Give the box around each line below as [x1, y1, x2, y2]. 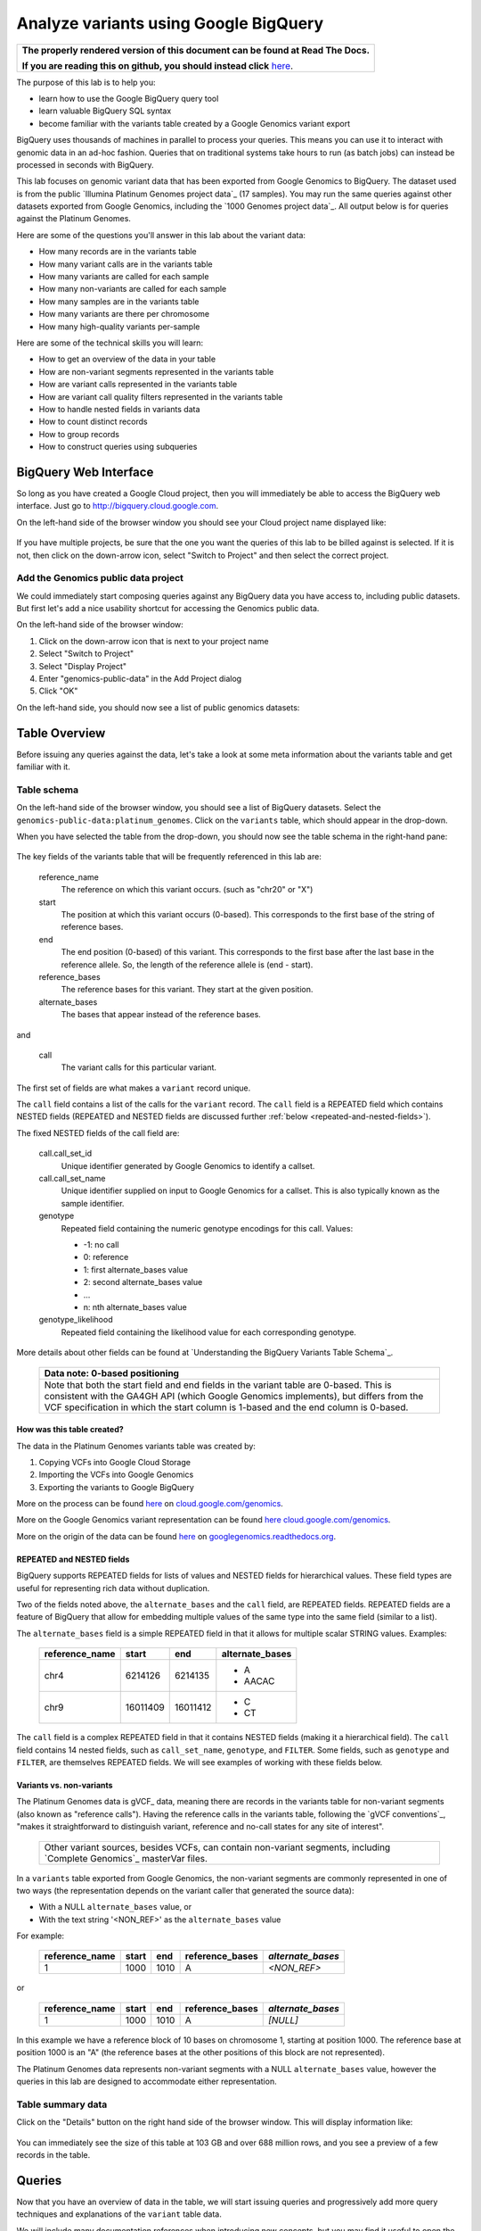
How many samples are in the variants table [38, 295, 200, 307]
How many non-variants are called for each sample [38, 284, 227, 294]
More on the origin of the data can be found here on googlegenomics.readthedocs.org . [16, 1530, 337, 1541]
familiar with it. [16, 761, 70, 772]
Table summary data [16, 2098, 108, 2111]
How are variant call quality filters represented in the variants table [38, 391, 283, 402]
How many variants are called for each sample [38, 271, 209, 282]
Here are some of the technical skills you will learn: [16, 337, 204, 348]
